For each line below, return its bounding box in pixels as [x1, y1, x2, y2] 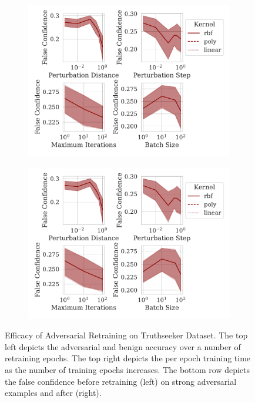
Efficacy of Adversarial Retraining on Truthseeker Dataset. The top [5, 329, 248, 341]
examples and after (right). [5, 387, 102, 399]
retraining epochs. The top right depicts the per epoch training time [5, 352, 251, 364]
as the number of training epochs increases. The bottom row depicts [5, 363, 250, 375]
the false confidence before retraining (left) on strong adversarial [5, 375, 237, 387]
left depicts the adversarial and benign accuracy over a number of [5, 340, 241, 352]
